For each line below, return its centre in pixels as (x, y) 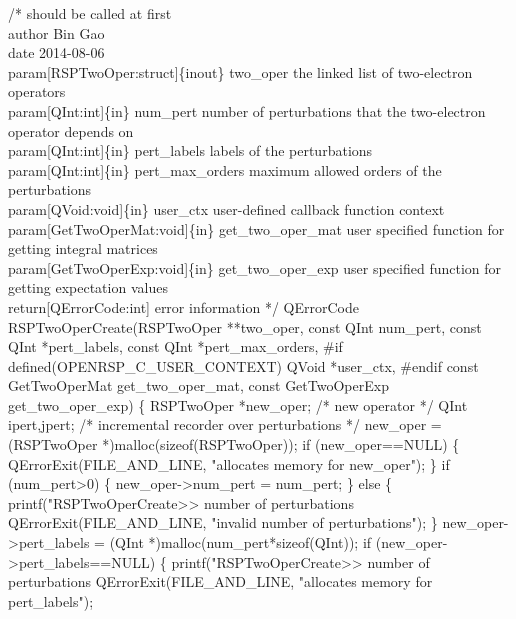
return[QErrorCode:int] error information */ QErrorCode (183, 306)
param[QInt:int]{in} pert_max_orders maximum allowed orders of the (225, 169)
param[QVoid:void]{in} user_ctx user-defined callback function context (226, 208)
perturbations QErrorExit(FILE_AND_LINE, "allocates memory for (220, 581)
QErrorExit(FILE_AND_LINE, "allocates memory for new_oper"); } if (229, 463)
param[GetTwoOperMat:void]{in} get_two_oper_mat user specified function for (256, 228)
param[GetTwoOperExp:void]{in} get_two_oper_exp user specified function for (255, 267)
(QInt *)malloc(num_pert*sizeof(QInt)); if (240, 542)
